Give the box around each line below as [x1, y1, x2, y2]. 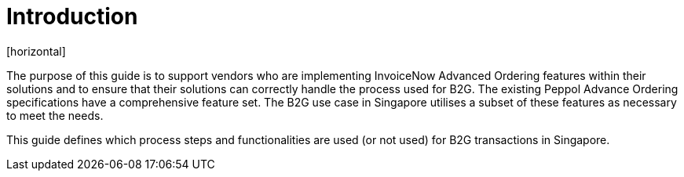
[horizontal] [6, 44, 66, 58]
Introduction [6, 3, 138, 30]
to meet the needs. [6, 108, 104, 122]
